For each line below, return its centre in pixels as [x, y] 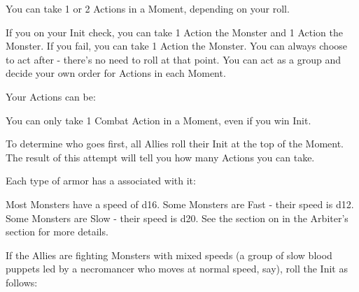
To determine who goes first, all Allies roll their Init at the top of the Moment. [175, 144]
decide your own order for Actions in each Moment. [116, 73]
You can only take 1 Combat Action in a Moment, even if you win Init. [159, 120]
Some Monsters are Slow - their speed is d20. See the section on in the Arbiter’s [177, 218]
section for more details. [57, 232]
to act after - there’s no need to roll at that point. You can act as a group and [174, 59]
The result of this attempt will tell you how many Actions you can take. [160, 157]
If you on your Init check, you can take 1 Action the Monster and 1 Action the [174, 32]
